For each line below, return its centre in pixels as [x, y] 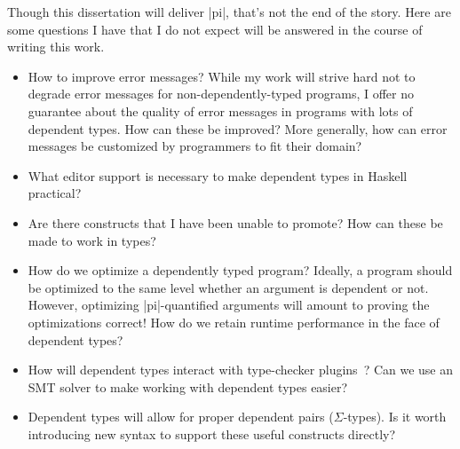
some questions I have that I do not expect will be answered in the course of [215, 29]
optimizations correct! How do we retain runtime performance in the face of [234, 322]
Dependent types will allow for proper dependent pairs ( [181, 417]
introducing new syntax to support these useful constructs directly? [212, 433]
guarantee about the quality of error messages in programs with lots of [220, 110]
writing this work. [56, 47]
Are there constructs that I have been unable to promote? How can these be [235, 222]
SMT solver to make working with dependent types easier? [188, 386]
